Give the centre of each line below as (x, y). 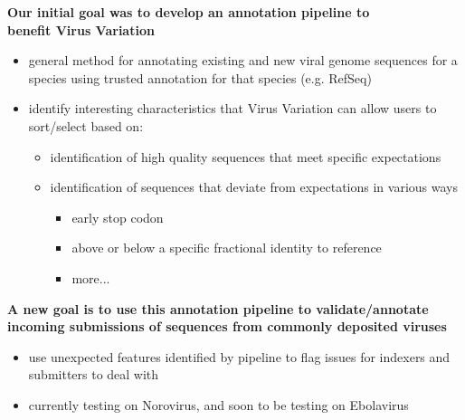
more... (91, 277)
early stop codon (118, 217)
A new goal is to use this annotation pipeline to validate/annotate (218, 308)
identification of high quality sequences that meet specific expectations (246, 156)
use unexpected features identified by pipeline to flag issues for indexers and (239, 356)
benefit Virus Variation (81, 29)
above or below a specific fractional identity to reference (227, 248)
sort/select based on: (86, 125)
